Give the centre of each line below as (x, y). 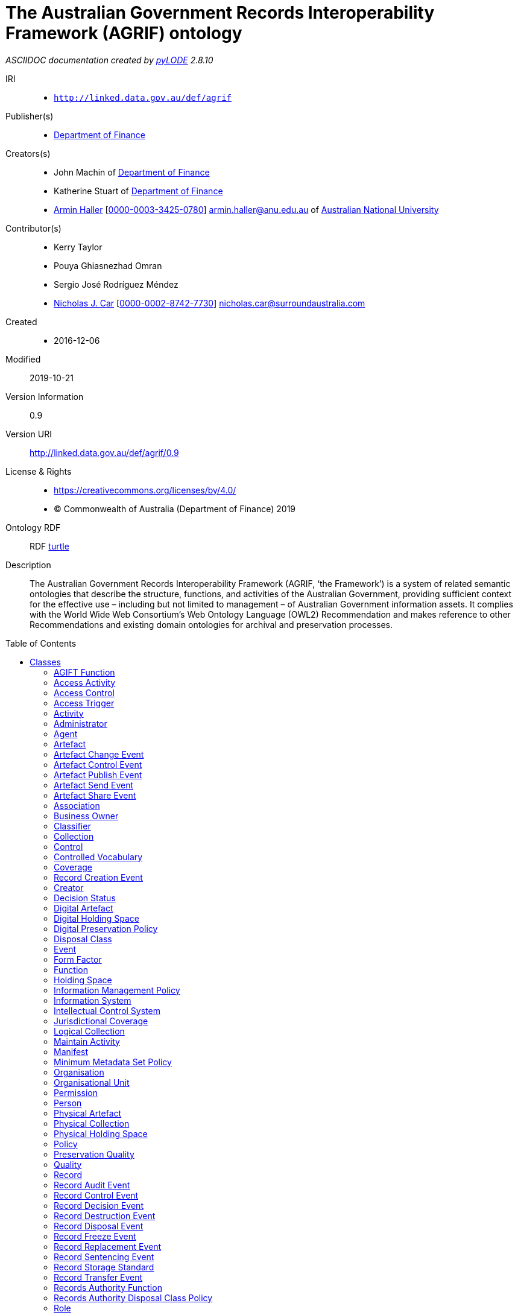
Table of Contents (41, 643)
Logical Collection (89, 1031)
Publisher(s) (30, 116)
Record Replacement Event (108, 1246)
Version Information (45, 396)
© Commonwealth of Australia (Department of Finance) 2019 (175, 509)
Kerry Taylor (78, 247)
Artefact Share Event (95, 795)
